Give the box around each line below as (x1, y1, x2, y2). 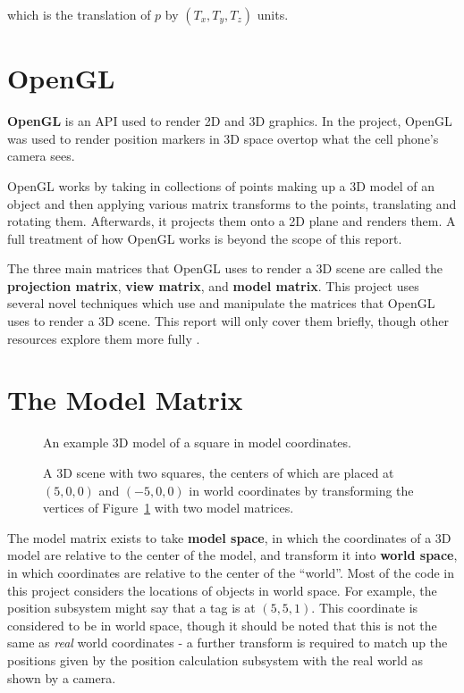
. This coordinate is (311, 598, 418, 617)
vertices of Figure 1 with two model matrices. (43, 498, 294, 517)
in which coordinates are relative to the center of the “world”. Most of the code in (7, 563, 455, 581)
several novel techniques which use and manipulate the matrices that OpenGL (7, 294, 435, 313)
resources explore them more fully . (7, 329, 200, 347)
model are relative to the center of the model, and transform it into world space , (7, 546, 458, 564)
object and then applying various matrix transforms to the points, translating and (7, 194, 457, 213)
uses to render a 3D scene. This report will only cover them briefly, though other (7, 312, 449, 330)
